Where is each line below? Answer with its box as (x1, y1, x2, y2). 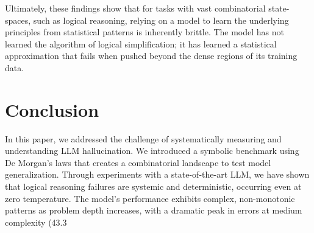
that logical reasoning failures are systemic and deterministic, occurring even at (5, 180, 302, 193)
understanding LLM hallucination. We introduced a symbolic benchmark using (5, 144, 299, 157)
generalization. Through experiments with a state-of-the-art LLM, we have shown (5, 168, 310, 181)
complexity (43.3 (5, 215, 67, 228)
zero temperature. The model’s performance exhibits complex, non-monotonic (5, 192, 295, 204)
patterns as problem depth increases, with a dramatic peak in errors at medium (5, 204, 302, 217)
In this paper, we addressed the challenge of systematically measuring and (5, 132, 282, 145)
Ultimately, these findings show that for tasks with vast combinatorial (5, 2, 266, 14)
